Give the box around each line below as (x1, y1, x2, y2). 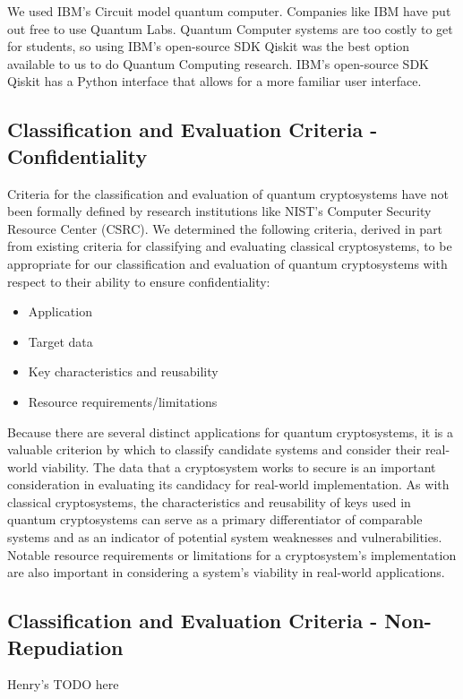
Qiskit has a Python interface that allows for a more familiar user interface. (7, 72, 422, 91)
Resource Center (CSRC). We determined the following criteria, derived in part (7, 219, 443, 237)
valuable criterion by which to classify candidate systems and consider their (7, 440, 422, 459)
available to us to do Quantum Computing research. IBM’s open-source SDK (7, 54, 429, 73)
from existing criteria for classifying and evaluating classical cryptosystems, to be (7, 237, 452, 255)
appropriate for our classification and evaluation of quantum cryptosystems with (7, 254, 448, 272)
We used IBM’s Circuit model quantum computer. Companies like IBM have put (7, 2, 451, 20)
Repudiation (7, 633, 124, 660)
